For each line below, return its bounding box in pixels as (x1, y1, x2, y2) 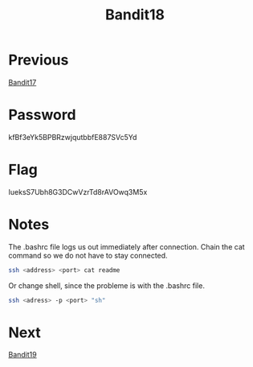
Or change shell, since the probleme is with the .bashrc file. (8, 280, 205, 291)
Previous (8, 51, 69, 69)
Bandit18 (104, 6, 165, 24)
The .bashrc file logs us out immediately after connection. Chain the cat (8, 241, 245, 251)
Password (8, 106, 76, 124)
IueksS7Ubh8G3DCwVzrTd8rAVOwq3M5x (8, 187, 148, 196)
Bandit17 (8, 77, 37, 87)
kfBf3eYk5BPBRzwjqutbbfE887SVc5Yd (8, 132, 137, 142)
